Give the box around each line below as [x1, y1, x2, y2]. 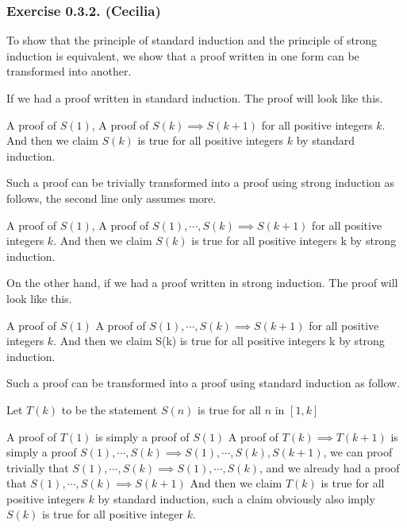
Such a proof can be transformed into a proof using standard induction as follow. [6, 375, 401, 391]
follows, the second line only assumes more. [6, 189, 217, 206]
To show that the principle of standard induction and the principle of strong [6, 32, 378, 49]
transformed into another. [6, 63, 132, 80]
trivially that [6, 459, 69, 476]
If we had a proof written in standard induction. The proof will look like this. [6, 90, 383, 106]
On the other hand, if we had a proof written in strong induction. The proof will [6, 274, 398, 291]
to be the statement [61, 401, 158, 417]
